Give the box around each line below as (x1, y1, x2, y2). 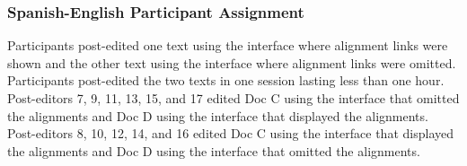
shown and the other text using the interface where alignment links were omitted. (7, 53, 456, 72)
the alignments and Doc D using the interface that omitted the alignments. (7, 141, 420, 160)
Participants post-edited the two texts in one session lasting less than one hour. (7, 71, 445, 90)
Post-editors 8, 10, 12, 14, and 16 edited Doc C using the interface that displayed (7, 124, 454, 143)
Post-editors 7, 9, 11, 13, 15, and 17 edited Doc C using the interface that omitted (7, 89, 460, 107)
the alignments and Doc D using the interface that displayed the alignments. (7, 106, 428, 125)
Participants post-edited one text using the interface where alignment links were (7, 36, 448, 55)
